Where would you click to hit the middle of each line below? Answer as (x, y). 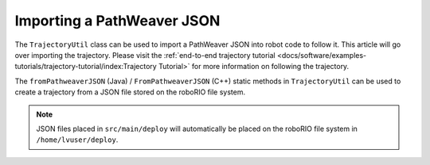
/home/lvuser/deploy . (77, 140)
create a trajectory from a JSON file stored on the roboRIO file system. (130, 92)
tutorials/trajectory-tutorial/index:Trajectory (86, 67)
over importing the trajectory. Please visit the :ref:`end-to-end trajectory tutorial (145, 55)
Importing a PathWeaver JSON (117, 21)
